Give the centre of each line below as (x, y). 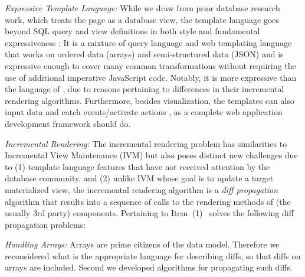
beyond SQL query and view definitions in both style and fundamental (132, 31)
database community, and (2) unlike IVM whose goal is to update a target (139, 178)
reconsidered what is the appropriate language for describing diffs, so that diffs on (153, 255)
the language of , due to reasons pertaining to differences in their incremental (145, 89)
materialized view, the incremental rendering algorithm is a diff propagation (142, 189)
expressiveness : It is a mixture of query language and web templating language (148, 42)
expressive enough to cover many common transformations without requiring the (150, 65)
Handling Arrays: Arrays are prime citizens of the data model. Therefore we (142, 244)
